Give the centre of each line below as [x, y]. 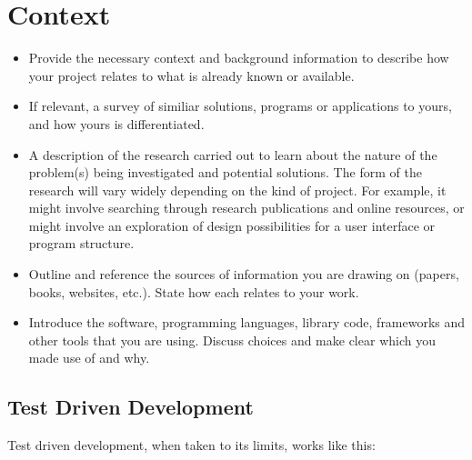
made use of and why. [89, 358]
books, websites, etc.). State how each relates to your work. [194, 291]
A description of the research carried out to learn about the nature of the [233, 154]
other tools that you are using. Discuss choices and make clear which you [232, 340]
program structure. [81, 243]
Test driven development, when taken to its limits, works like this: [191, 445]
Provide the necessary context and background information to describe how [239, 58]
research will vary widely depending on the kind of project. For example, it [237, 190]
